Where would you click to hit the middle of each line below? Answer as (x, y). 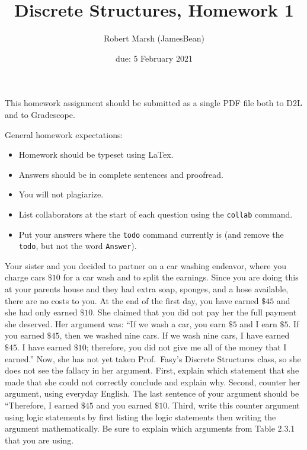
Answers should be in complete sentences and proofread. (121, 174)
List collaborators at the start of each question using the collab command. (156, 214)
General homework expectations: (64, 134)
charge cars (25, 277)
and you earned (124, 405)
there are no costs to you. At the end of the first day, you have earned (132, 300)
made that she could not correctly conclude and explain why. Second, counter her (153, 382)
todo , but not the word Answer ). (78, 246)
